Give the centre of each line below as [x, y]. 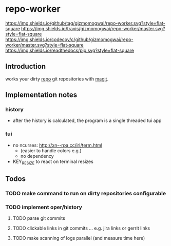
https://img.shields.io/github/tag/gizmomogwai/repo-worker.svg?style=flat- [85, 23]
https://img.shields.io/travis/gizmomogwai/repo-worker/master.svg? [93, 28]
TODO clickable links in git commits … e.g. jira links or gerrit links [81, 228]
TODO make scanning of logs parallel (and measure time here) [79, 238]
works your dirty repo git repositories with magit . [57, 79]
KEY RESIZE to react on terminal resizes [53, 162]
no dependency [37, 156]
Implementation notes [41, 95]
